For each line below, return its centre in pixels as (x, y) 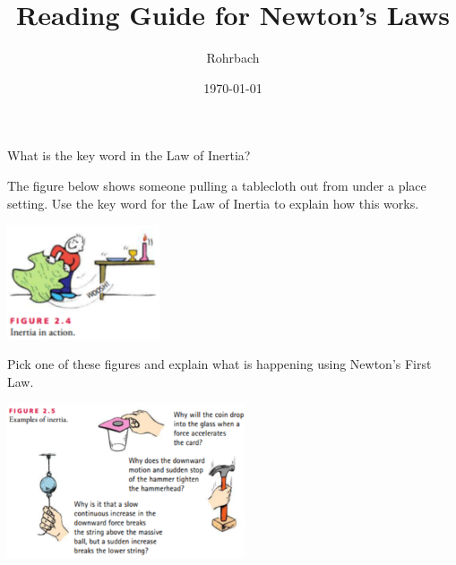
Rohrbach (233, 58)
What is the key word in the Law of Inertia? (129, 155)
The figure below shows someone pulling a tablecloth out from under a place (217, 185)
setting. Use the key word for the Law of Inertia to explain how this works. (213, 203)
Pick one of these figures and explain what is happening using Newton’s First (219, 364)
